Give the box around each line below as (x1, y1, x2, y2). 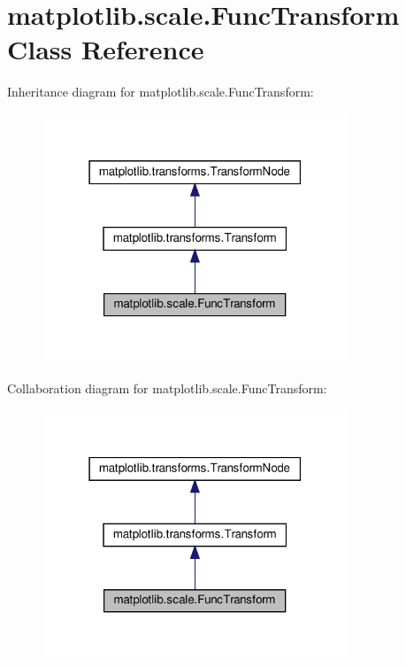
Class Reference (7, 31, 204, 67)
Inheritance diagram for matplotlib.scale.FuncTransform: (7, 82, 314, 101)
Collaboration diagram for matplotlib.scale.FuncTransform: (7, 379, 327, 398)
